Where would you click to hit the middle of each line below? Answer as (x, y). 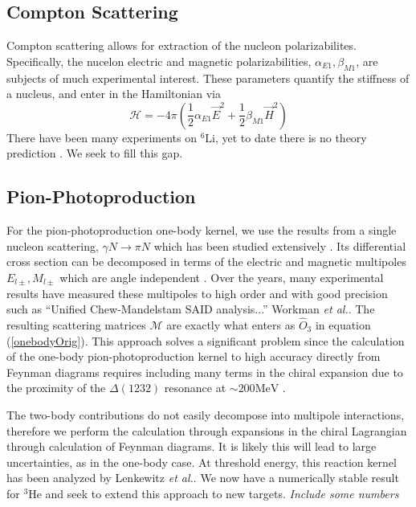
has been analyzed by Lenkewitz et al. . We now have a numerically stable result (203, 478)
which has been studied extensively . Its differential (280, 245)
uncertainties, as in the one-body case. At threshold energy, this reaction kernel (202, 462)
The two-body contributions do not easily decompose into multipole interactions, (206, 414)
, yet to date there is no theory (291, 137)
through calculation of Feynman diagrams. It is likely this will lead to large (192, 446)
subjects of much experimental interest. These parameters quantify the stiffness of (208, 78)
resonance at (195, 388)
